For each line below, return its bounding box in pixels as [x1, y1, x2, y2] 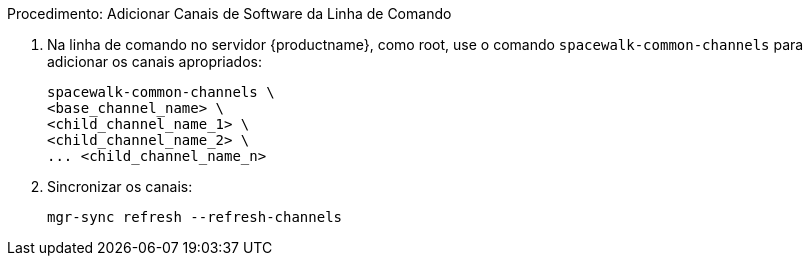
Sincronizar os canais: [47, 178, 193, 195]
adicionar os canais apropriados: [47, 53, 263, 70]
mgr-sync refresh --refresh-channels [47, 209, 343, 225]
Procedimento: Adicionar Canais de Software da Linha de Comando [7, 5, 452, 22]
